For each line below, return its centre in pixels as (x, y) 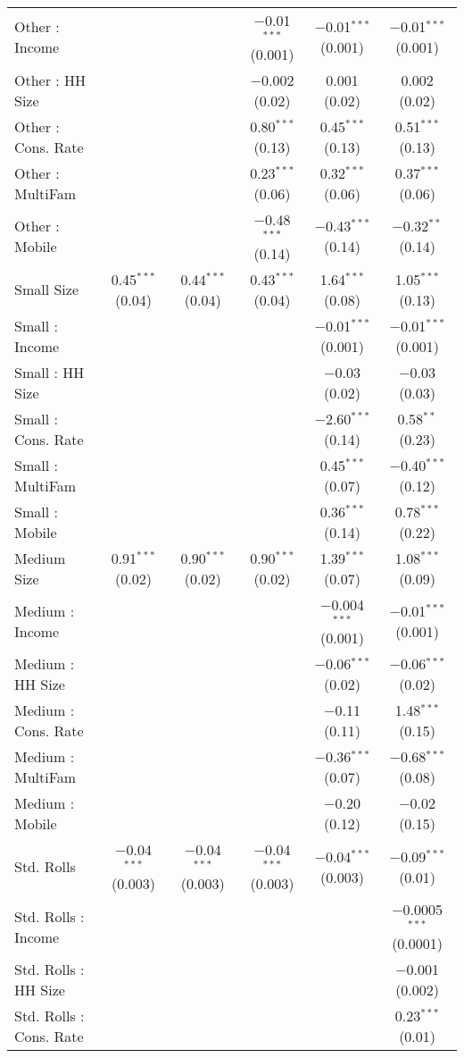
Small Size (47, 290)
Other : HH (50, 80)
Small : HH (50, 372)
